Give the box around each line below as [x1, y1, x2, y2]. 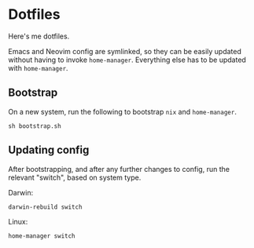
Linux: [8, 217, 28, 226]
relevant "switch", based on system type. [8, 173, 142, 182]
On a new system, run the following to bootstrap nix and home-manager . [8, 107, 237, 116]
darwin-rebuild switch [8, 202, 83, 211]
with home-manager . [8, 63, 68, 72]
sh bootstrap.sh [8, 122, 61, 130]
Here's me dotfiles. [8, 31, 70, 41]
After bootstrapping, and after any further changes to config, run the [8, 164, 230, 173]
